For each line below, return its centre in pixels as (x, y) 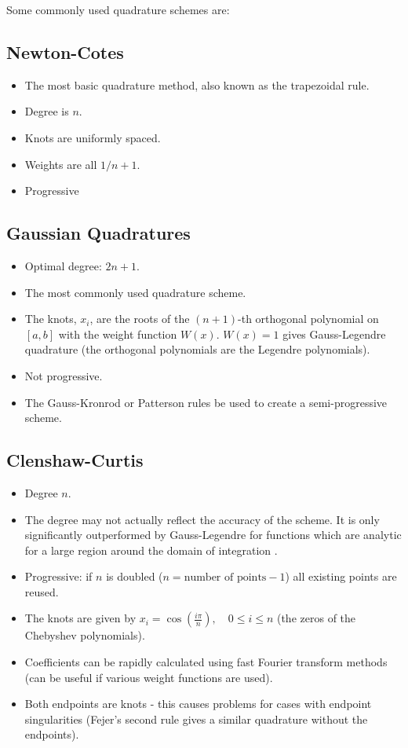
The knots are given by (80, 618)
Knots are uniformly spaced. (93, 137)
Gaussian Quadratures (98, 233)
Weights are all (61, 164)
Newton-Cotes (65, 51)
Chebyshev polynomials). (85, 635)
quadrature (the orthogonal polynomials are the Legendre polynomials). (197, 349)
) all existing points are (341, 576)
